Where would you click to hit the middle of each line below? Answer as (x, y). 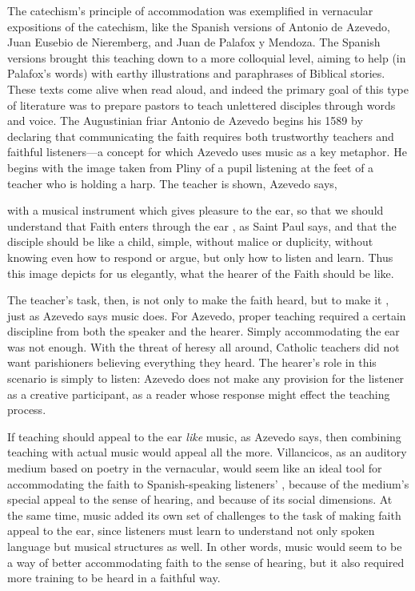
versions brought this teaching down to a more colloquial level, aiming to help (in (207, 57)
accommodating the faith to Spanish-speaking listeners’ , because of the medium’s (208, 483)
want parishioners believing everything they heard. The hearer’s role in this (192, 362)
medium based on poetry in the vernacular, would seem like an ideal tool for (195, 468)
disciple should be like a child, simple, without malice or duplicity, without (190, 241)
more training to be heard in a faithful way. (114, 578)
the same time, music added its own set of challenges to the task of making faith (204, 515)
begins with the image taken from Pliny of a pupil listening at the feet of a (191, 167)
